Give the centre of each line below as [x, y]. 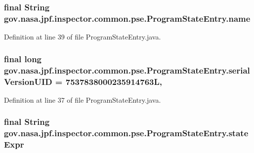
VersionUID [28, 81]
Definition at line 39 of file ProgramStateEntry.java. [83, 37]
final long [23, 58]
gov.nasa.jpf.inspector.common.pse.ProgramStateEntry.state [126, 133]
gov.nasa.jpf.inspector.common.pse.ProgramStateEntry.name [127, 18]
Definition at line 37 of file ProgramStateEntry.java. [83, 99]
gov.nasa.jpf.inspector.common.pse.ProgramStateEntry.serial [127, 70]
